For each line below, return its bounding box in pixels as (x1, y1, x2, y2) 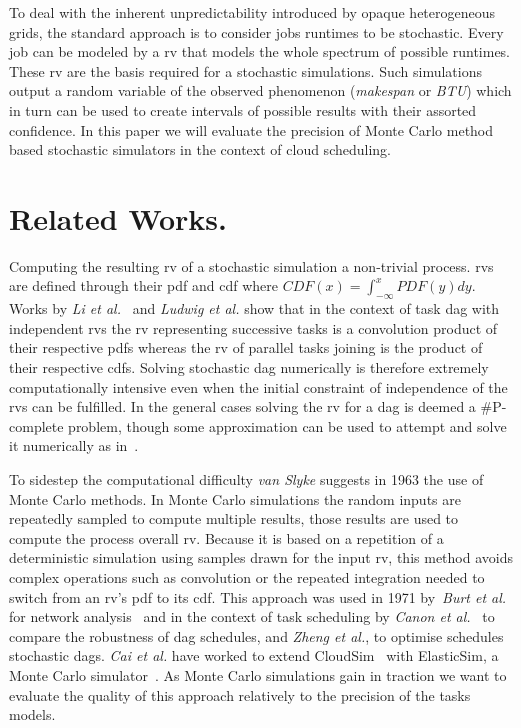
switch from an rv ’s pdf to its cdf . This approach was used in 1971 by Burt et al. (9, 586, 507, 607)
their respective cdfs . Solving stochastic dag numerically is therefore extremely (9, 357, 489, 378)
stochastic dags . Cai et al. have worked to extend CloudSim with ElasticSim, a (9, 645, 499, 666)
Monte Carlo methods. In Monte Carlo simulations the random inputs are (9, 488, 461, 509)
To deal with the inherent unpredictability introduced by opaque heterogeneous (9, 2, 496, 22)
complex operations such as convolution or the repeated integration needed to (9, 566, 485, 587)
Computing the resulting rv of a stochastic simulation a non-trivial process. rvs (9, 255, 494, 276)
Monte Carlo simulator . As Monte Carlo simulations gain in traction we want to (9, 664, 507, 685)
